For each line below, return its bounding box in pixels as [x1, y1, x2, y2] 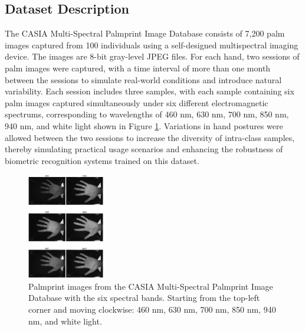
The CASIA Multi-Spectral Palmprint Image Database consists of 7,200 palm [5, 27, 285, 40]
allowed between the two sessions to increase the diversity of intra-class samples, [5, 131, 295, 143]
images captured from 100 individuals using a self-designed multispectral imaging [5, 38, 299, 51]
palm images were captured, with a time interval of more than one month [5, 61, 271, 74]
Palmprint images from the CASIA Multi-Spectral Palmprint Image [28, 280, 273, 292]
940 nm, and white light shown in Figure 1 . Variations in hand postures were [5, 119, 283, 132]
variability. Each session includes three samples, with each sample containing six [5, 85, 294, 97]
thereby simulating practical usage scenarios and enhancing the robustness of [5, 143, 283, 155]
